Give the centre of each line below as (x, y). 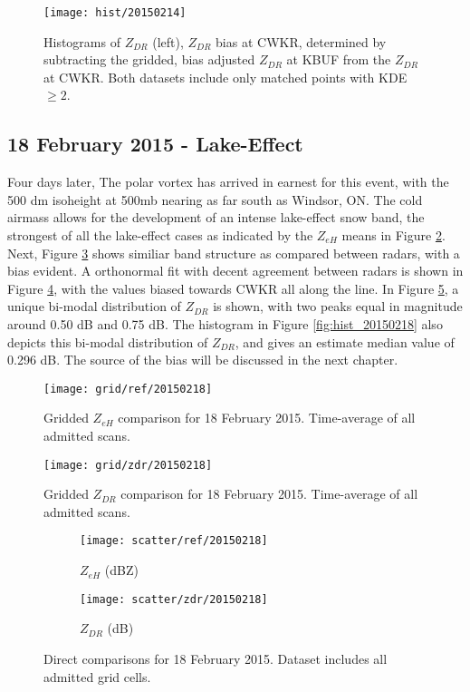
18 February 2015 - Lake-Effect (155, 144)
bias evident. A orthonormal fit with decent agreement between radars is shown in (235, 271)
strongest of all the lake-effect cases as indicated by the (160, 235)
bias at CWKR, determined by (301, 41)
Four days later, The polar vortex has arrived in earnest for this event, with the (228, 182)
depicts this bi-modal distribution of (108, 341)
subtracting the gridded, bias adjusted (149, 59)
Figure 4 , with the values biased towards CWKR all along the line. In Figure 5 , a (233, 288)
